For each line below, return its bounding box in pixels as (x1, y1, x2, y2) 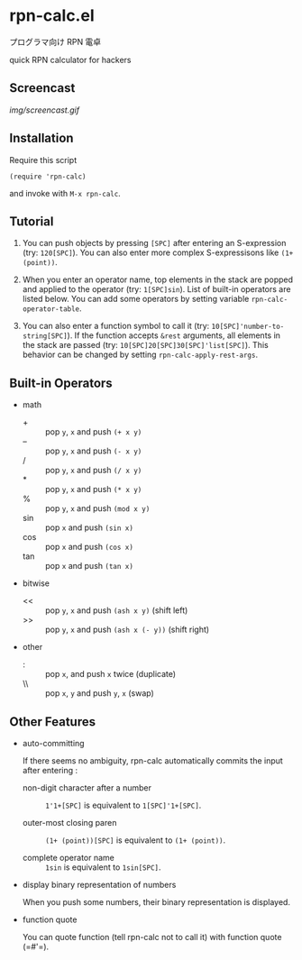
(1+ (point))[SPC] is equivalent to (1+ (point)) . (44, 835, 226, 846)
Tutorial (9, 214, 54, 229)
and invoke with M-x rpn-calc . (9, 187, 122, 198)
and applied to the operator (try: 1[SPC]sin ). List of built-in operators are (22, 284, 291, 295)
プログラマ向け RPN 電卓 (9, 36, 102, 47)
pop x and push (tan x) (44, 561, 133, 571)
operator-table (22, 305, 80, 314)
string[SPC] (22, 332, 68, 341)
